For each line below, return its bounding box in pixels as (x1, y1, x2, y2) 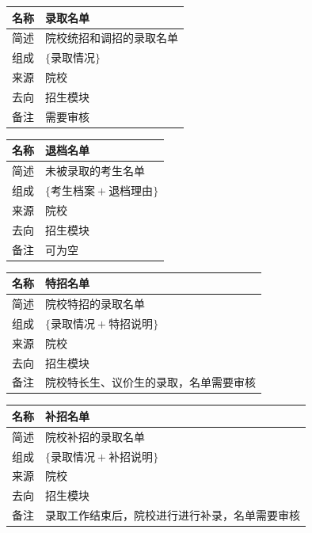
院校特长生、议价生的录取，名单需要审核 (45, 374, 256, 390)
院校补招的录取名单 (45, 428, 145, 444)
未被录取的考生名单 (45, 162, 145, 179)
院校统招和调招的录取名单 (45, 29, 178, 46)
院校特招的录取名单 (45, 295, 145, 311)
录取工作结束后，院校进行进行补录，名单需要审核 (45, 507, 300, 523)
